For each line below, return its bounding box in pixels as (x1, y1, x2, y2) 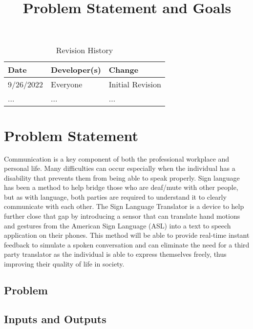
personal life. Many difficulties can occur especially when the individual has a (4, 163, 235, 173)
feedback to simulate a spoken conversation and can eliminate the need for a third (4, 239, 250, 249)
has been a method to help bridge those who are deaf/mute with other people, (4, 182, 238, 192)
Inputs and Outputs (4, 311, 106, 326)
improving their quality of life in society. (4, 259, 125, 269)
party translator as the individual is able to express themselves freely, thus (4, 249, 227, 259)
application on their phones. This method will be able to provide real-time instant (4, 230, 250, 240)
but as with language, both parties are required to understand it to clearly (4, 191, 227, 202)
